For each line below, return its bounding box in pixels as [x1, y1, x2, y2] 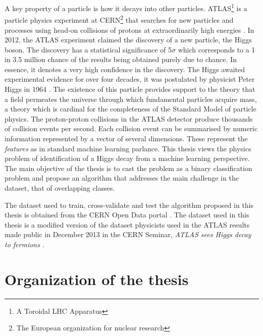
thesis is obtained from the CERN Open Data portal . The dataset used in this [5, 209, 249, 220]
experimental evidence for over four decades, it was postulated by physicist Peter [5, 74, 255, 84]
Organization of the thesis [5, 268, 189, 289]
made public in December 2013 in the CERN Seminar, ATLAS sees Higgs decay [5, 229, 251, 240]
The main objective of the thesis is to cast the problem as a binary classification [5, 162, 252, 173]
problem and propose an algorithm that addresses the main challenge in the [5, 173, 239, 183]
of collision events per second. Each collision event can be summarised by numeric [5, 123, 258, 134]
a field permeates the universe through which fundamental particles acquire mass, [5, 93, 257, 104]
